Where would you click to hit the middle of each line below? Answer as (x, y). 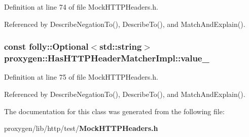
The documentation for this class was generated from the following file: (114, 111)
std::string (121, 46)
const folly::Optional (46, 46)
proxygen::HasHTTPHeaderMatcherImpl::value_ (107, 58)
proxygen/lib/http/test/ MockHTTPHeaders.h (81, 128)
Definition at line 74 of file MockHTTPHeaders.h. (81, 7)
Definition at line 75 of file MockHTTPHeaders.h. (81, 77)
